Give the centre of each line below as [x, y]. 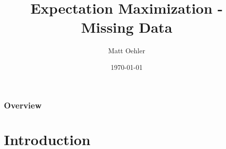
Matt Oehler [127, 51]
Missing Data [127, 27]
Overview [23, 105]
